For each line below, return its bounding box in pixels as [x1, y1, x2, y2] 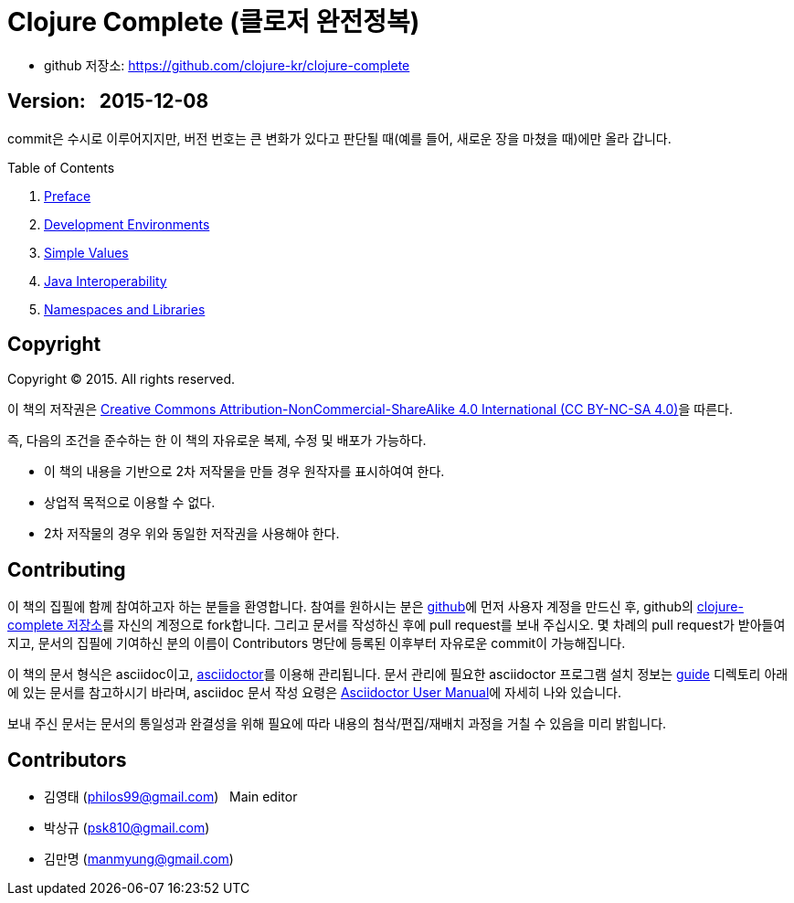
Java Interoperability [44, 272, 167, 289]
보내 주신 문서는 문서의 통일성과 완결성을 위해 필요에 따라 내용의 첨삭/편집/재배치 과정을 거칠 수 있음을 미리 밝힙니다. [7, 716, 667, 732]
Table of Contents [7, 159, 115, 175]
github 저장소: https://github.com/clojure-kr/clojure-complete [44, 57, 410, 73]
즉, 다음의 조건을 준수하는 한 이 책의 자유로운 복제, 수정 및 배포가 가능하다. [7, 432, 427, 449]
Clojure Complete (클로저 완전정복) [7, 6, 420, 37]
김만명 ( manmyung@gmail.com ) [44, 851, 234, 867]
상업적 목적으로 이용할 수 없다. [44, 494, 216, 511]
